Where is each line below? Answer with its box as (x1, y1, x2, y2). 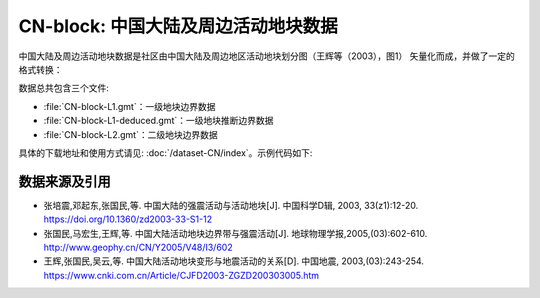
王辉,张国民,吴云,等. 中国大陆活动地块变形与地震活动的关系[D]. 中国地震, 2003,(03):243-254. (43, 255, 425, 267)
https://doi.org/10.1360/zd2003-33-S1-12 (43, 213, 213, 225)
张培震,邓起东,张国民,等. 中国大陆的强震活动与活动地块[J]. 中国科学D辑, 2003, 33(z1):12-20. (43, 199, 419, 211)
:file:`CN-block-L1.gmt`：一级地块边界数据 (43, 100, 216, 112)
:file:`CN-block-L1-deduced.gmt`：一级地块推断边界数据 (43, 115, 274, 127)
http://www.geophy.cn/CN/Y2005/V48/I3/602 (43, 241, 234, 253)
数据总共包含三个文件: (18, 82, 110, 94)
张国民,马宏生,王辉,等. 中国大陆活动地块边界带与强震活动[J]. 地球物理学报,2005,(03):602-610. (43, 227, 428, 239)
